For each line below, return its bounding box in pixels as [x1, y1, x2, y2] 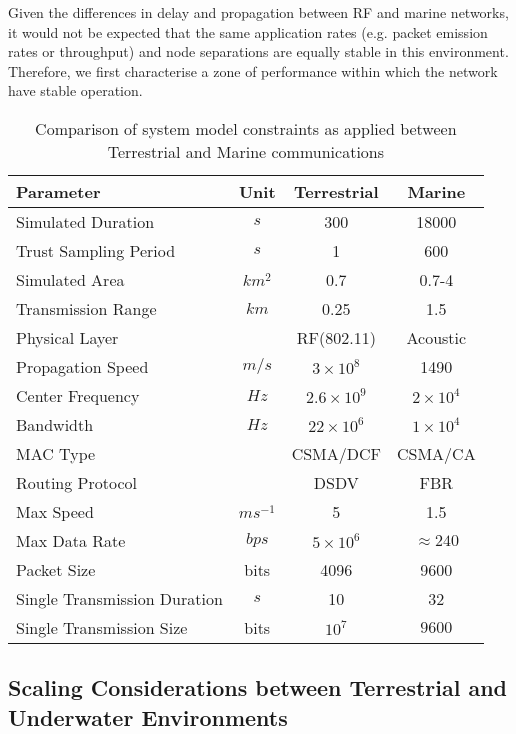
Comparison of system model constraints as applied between [35, 116, 457, 140]
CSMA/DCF [291, 441, 381, 465]
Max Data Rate [16, 528, 126, 552]
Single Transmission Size [16, 615, 188, 639]
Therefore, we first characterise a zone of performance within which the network [8, 60, 498, 81]
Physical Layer [16, 325, 119, 349]
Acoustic [406, 325, 467, 349]
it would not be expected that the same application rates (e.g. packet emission [8, 21, 488, 42]
